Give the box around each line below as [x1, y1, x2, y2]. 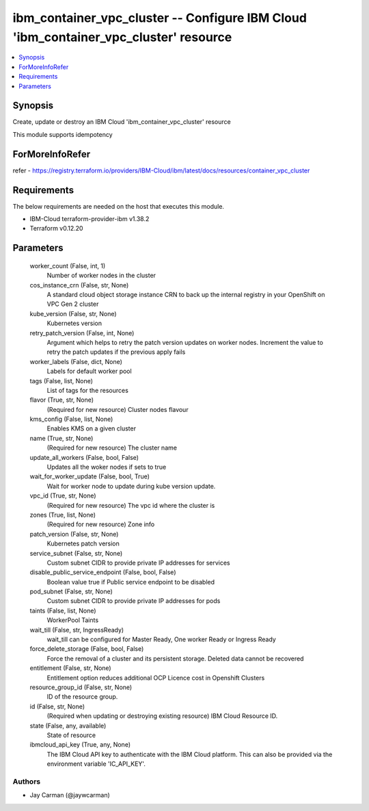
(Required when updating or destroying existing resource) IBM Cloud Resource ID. [46, 712, 278, 720]
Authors [12, 777, 41, 786]
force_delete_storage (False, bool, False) [29, 645, 144, 653]
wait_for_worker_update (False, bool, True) [29, 472, 150, 480]
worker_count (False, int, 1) [29, 261, 106, 270]
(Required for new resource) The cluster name [46, 443, 178, 452]
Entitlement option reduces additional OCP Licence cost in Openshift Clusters [46, 673, 265, 682]
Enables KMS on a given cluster [46, 424, 137, 433]
